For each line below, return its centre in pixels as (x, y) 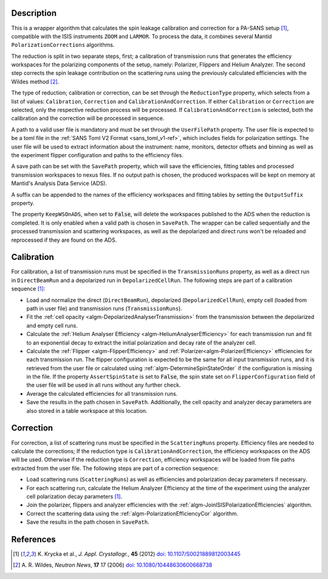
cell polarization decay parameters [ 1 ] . (74, 496)
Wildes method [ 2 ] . (35, 82)
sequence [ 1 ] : (28, 289)
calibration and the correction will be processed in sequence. (88, 118)
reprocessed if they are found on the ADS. (64, 240)
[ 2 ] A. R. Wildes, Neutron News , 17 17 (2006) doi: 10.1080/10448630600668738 (113, 565)
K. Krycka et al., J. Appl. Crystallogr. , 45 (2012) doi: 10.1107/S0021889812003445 (139, 553)
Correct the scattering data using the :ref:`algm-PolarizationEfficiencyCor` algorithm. (132, 513)
